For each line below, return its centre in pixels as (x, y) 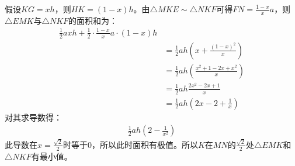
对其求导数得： (33, 117)
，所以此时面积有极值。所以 (145, 144)
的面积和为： (93, 20)
